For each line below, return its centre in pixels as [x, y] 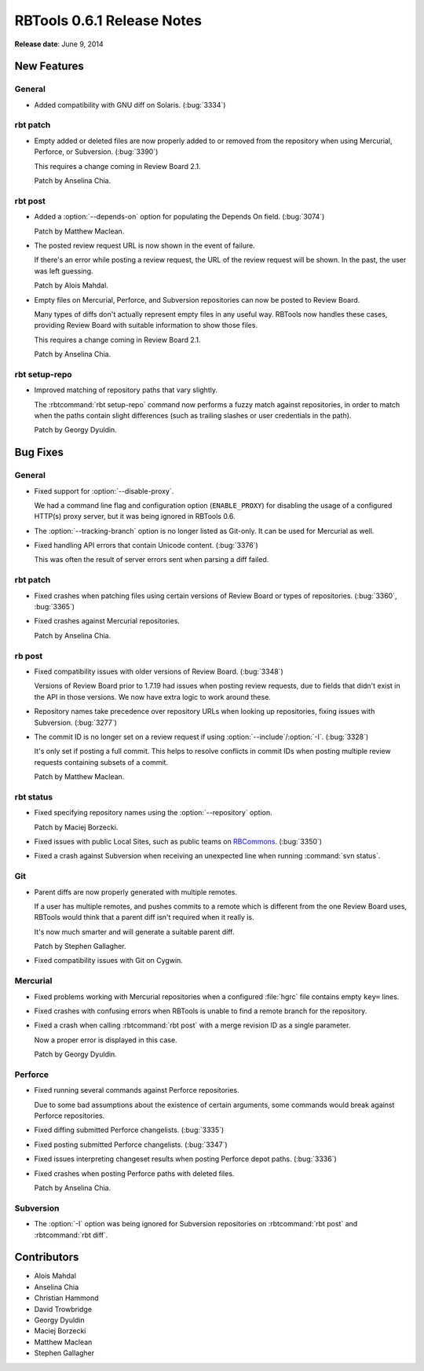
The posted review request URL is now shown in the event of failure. [144, 245]
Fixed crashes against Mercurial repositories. [107, 621]
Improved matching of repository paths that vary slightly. [126, 390]
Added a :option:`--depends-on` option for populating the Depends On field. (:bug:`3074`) [179, 217]
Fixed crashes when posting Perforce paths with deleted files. [134, 1173]
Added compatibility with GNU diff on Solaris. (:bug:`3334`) [130, 105]
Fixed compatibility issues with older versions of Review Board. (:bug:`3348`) [159, 671]
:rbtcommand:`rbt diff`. [71, 1235]
